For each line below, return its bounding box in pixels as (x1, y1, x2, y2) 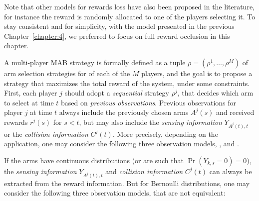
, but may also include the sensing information (79, 116, 222, 127)
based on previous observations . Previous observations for (60, 97, 237, 107)
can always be (209, 166, 252, 176)
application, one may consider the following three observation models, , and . (4, 138, 239, 149)
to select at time (4, 97, 54, 107)
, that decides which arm (177, 88, 254, 98)
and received (216, 107, 255, 117)
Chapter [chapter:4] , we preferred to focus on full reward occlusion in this (4, 30, 230, 41)
